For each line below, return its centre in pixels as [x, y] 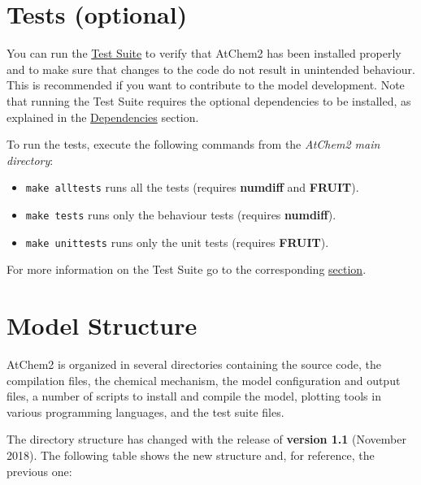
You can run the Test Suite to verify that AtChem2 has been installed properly [204, 53]
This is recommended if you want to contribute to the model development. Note [206, 85]
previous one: [39, 471]
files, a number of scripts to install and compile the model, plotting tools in [194, 396]
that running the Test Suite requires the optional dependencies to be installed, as [209, 100]
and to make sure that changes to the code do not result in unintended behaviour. [211, 69]
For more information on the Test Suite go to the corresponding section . [187, 269]
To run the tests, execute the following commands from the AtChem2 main [193, 144]
